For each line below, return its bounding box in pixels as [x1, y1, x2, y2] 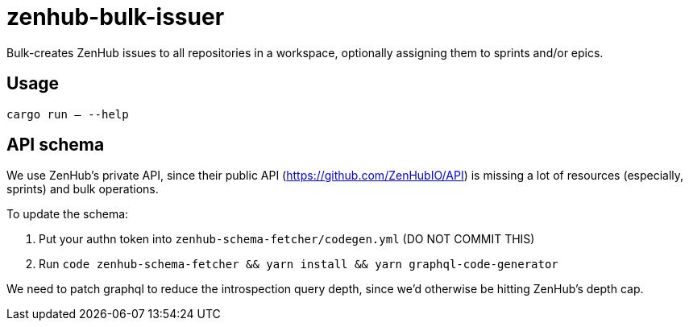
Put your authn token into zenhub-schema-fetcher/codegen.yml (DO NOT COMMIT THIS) [39, 232, 535, 246]
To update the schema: [6, 207, 129, 221]
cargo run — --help [6, 107, 129, 121]
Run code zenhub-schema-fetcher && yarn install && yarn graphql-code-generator [39, 257, 558, 271]
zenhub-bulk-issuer [6, 3, 225, 31]
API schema [6, 135, 105, 155]
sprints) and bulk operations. [6, 182, 159, 197]
